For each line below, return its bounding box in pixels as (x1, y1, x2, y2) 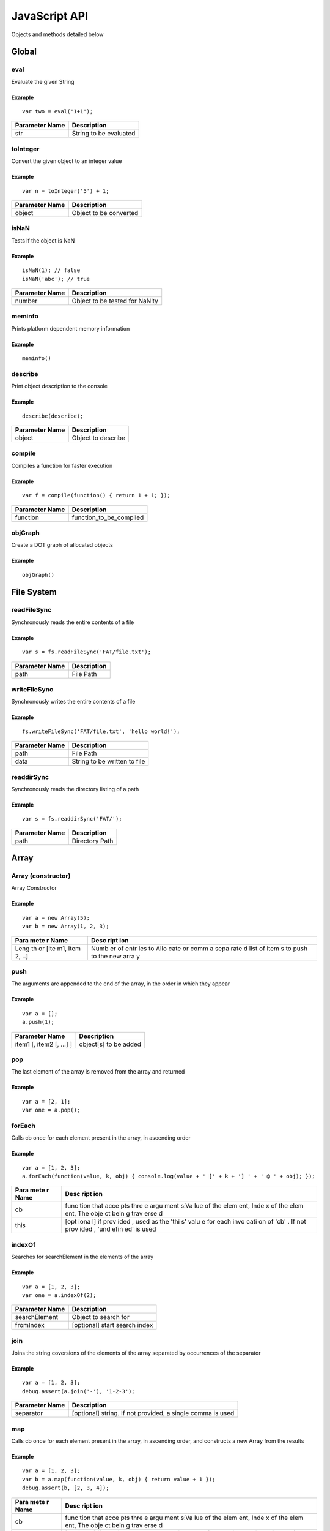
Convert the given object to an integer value (11, 157, 122, 165)
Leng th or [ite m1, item (15, 944, 81, 952)
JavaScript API (11, 9, 89, 23)
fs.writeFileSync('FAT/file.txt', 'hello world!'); (22, 728, 180, 735)
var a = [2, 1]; (22, 1098, 71, 1105)
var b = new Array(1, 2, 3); (22, 923, 109, 930)
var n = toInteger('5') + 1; (22, 187, 109, 194)
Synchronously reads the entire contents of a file (11, 619, 134, 626)
